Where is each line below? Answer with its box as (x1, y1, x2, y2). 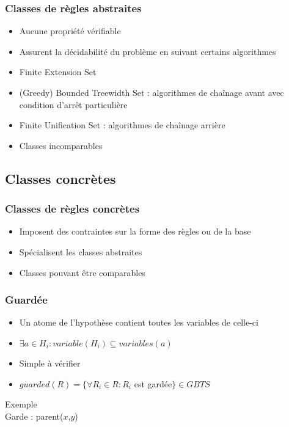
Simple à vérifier (19, 356, 81, 369)
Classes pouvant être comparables (19, 266, 145, 279)
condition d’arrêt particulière (19, 98, 128, 111)
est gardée (134, 377, 172, 390)
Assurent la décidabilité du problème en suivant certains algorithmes (19, 45, 276, 57)
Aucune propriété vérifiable (19, 24, 121, 37)
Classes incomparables (19, 139, 103, 151)
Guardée (5, 292, 48, 307)
